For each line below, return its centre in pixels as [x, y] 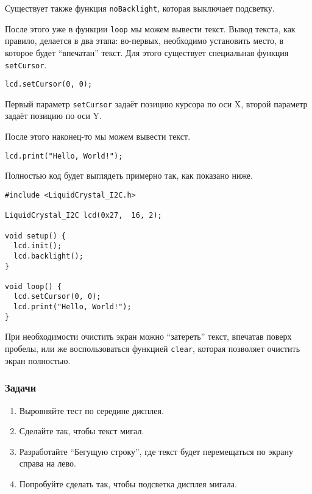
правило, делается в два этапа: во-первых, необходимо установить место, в [144, 41]
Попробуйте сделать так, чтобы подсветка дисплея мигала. [128, 483]
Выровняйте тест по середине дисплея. [91, 410]
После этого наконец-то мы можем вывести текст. [98, 136]
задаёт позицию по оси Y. [53, 116]
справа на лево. [48, 463]
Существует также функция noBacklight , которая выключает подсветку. [140, 8]
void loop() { [34, 286]
